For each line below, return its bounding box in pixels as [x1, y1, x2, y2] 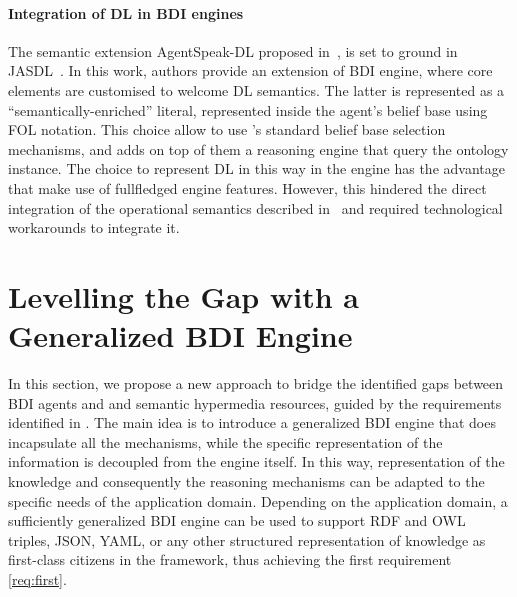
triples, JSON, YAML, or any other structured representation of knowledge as [8, 529, 486, 550]
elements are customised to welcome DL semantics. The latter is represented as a [8, 79, 505, 100]
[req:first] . [8, 568, 67, 589]
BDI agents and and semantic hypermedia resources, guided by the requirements [8, 392, 502, 413]
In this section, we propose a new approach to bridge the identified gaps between [8, 373, 504, 394]
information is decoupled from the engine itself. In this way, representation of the [8, 451, 505, 472]
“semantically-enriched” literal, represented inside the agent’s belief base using [8, 99, 488, 120]
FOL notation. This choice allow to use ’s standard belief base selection [8, 119, 446, 140]
